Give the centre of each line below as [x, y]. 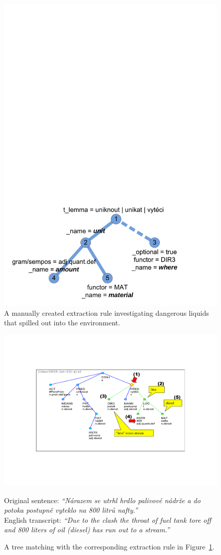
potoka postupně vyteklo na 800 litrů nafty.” [71, 510]
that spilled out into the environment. [62, 323]
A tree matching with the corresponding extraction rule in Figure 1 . [109, 546]
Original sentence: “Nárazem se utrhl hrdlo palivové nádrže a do [102, 500]
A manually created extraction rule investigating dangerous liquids [106, 313]
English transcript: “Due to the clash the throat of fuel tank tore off [108, 519]
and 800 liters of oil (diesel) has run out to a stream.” [87, 530]
